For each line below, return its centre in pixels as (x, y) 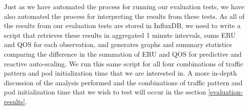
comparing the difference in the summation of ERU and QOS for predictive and (123, 54)
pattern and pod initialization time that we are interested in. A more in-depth (120, 73)
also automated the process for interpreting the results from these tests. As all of (124, 16)
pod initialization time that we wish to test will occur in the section (105, 92)
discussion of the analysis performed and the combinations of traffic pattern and (123, 82)
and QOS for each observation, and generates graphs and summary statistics (118, 44)
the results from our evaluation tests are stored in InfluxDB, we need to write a (122, 25)
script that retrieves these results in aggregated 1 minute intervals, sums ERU (120, 35)
